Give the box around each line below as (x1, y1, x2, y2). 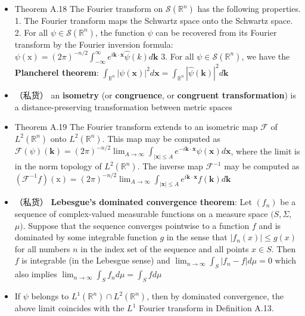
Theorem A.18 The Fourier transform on (14, 2, 163, 14)
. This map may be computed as (102, 132, 220, 144)
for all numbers (14, 242, 70, 255)
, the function (95, 26, 145, 38)
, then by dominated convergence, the (147, 290, 284, 302)
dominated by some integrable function (14, 231, 157, 243)
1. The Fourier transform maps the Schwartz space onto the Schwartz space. (14, 14, 293, 26)
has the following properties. (197, 2, 301, 14)
